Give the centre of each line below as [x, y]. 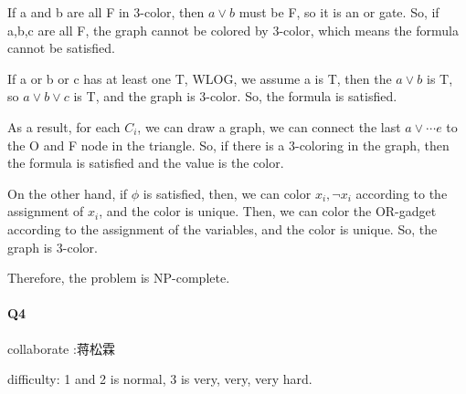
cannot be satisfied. [61, 48]
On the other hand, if [68, 193]
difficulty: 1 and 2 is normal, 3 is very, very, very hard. [160, 379]
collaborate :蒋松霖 [61, 348]
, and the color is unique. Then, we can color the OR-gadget [268, 211]
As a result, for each [64, 126]
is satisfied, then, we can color [227, 193]
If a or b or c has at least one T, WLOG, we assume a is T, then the [200, 78]
